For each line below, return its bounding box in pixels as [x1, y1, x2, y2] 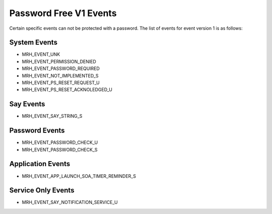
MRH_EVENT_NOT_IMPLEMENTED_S [22, 73, 99, 79]
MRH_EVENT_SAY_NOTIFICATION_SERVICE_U [22, 199, 118, 205]
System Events [9, 38, 58, 47]
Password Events [9, 126, 65, 135]
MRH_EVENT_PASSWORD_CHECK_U [22, 139, 98, 146]
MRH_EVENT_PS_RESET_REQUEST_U [22, 80, 100, 86]
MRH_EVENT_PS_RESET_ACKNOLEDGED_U [22, 87, 113, 93]
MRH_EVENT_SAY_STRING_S [22, 113, 83, 119]
